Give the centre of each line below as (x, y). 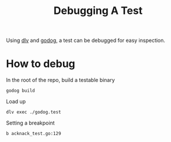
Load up (16, 102)
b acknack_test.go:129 (34, 134)
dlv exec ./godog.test (34, 112)
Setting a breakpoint (30, 123)
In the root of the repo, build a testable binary (60, 80)
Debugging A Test (98, 11)
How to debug (41, 64)
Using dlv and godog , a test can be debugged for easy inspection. (85, 40)
